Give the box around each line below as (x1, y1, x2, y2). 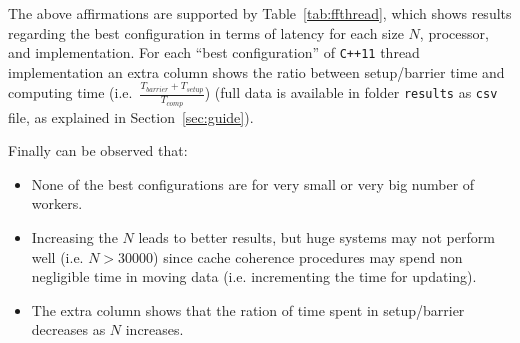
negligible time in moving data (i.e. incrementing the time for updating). (31, 266, 477, 287)
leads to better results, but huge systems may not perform (138, 227, 495, 247)
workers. (31, 193, 83, 214)
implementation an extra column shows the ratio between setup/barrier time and (8, 61, 505, 82)
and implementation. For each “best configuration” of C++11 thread (8, 42, 420, 63)
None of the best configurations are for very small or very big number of (31, 173, 475, 194)
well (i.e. (31, 246, 84, 267)
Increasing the (31, 227, 118, 247)
